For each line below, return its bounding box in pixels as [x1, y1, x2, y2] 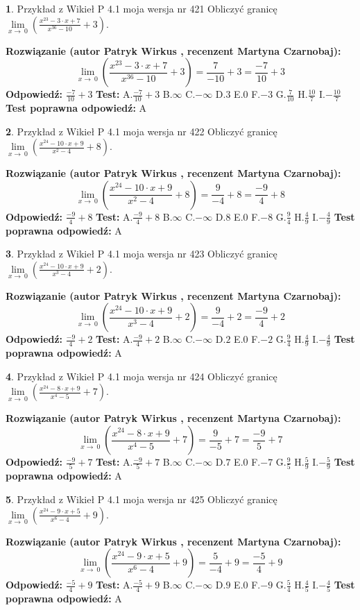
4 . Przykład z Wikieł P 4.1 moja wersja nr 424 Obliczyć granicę [6, 368, 277, 383]
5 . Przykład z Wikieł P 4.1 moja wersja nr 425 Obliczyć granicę [6, 491, 277, 506]
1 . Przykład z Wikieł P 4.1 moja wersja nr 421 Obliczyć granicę [6, 1, 277, 15]
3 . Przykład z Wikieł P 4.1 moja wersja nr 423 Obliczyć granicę [6, 246, 277, 261]
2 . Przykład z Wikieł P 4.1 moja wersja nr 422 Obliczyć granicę [6, 124, 277, 138]
